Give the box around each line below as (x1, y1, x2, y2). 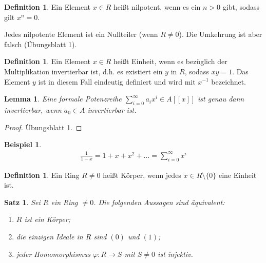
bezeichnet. (211, 76, 246, 87)
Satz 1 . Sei (4, 196, 41, 207)
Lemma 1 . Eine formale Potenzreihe (4, 93, 122, 104)
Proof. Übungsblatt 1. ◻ (4, 122, 82, 132)
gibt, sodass (222, 2, 260, 12)
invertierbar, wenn (4, 104, 62, 115)
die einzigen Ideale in (16, 231, 83, 242)
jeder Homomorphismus (16, 248, 91, 259)
